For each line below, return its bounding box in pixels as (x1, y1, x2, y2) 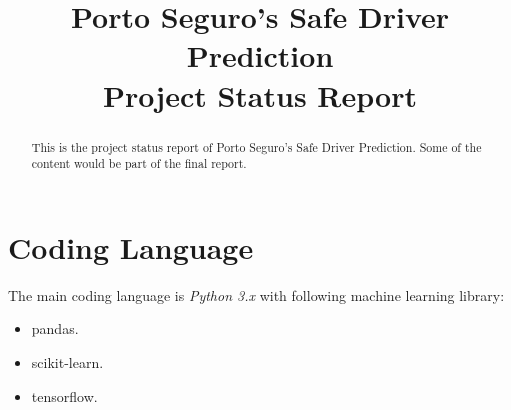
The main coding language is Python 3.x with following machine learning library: (8, 284, 505, 305)
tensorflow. (31, 385, 98, 406)
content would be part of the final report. (31, 155, 247, 172)
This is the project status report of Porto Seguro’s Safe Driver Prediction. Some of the (31, 138, 482, 155)
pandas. (31, 318, 79, 339)
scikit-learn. (31, 351, 104, 372)
